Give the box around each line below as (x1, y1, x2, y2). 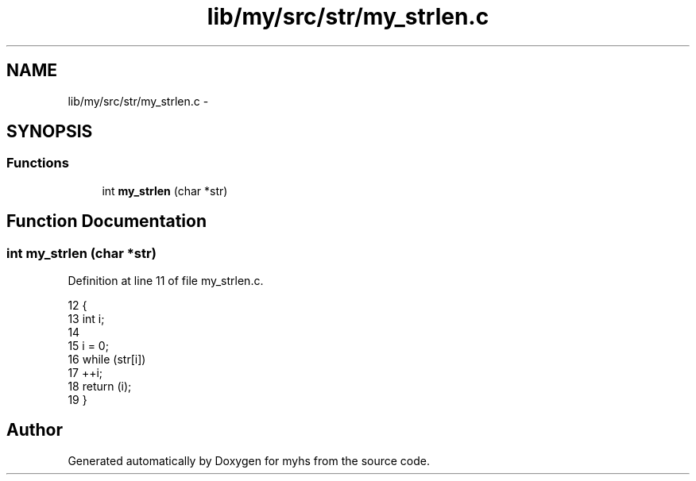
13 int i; (68, 312, 105, 326)
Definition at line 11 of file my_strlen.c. (68, 274, 264, 288)
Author (6, 420, 63, 441)
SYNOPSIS (6, 121, 93, 142)
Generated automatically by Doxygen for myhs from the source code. (68, 453, 430, 468)
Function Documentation (6, 211, 207, 232)
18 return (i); (68, 379, 132, 394)
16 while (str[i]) (68, 352, 146, 367)
